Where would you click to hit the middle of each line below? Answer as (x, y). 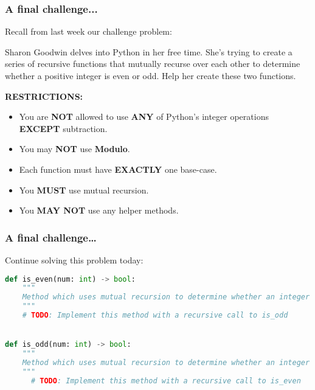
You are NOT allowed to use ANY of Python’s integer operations (144, 117)
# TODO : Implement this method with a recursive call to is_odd (155, 315)
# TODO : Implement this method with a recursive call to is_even (166, 381)
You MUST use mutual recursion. (84, 190)
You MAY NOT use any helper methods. (99, 210)
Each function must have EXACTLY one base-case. (118, 169)
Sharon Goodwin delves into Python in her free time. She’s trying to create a (149, 51)
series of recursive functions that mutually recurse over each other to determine (153, 64)
